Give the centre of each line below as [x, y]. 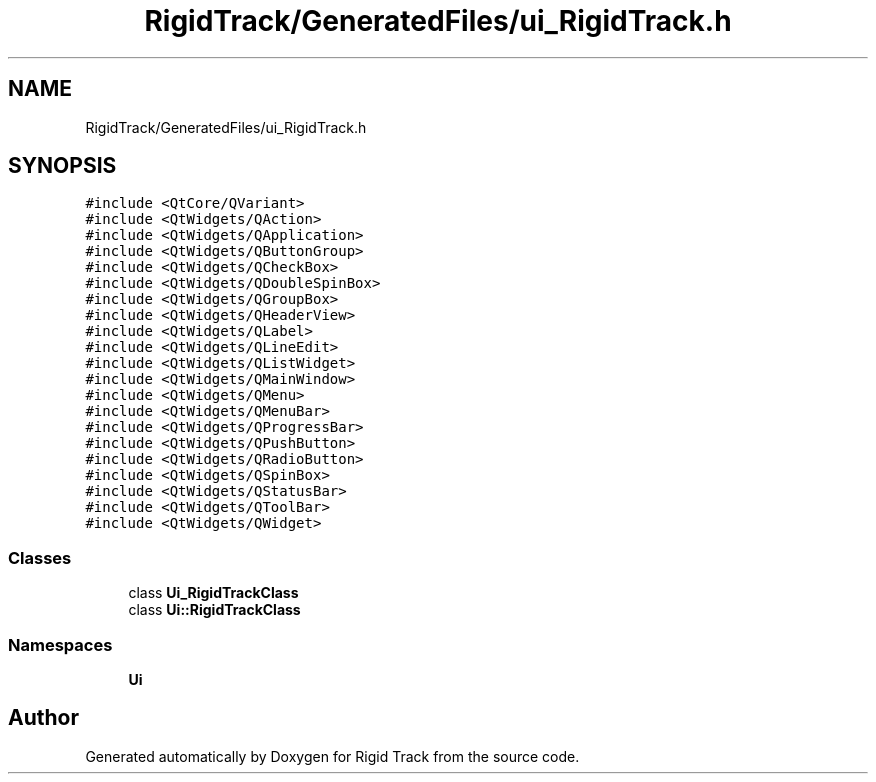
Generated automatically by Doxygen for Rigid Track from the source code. [332, 756]
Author [43, 718]
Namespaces [60, 644]
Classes [40, 557]
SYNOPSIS [62, 166]
